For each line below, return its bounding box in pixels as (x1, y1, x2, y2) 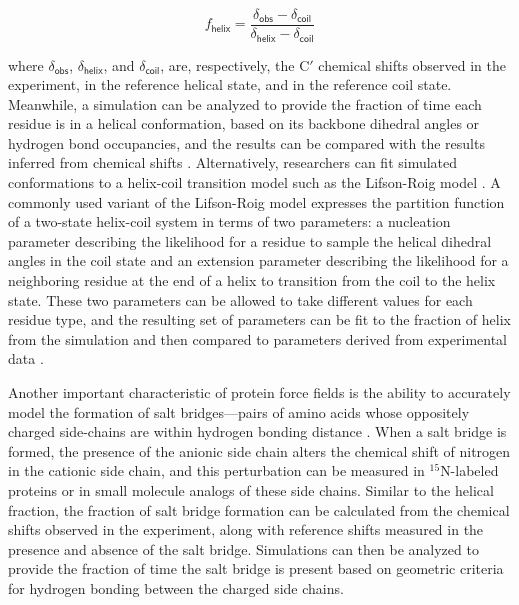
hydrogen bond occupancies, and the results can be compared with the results (8, 132, 485, 153)
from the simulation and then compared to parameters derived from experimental (8, 328, 507, 349)
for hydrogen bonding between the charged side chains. (8, 577, 344, 598)
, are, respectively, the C (160, 54, 310, 75)
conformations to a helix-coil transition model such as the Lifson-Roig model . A (8, 172, 501, 193)
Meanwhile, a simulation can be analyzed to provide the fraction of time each (8, 93, 482, 114)
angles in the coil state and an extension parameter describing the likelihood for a (8, 250, 509, 271)
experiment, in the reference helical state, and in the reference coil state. (8, 74, 452, 95)
